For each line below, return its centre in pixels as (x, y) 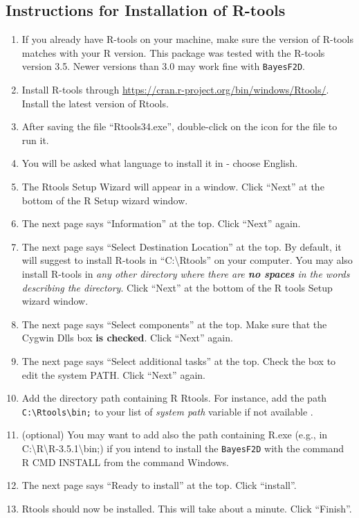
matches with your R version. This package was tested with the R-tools (173, 52)
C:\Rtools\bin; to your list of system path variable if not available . (167, 411)
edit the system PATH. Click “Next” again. (113, 374)
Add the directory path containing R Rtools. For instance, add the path (174, 398)
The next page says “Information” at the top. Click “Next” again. (161, 223)
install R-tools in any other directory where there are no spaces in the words (186, 273)
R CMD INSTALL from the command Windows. (125, 462)
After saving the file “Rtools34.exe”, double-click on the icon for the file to (179, 126)
